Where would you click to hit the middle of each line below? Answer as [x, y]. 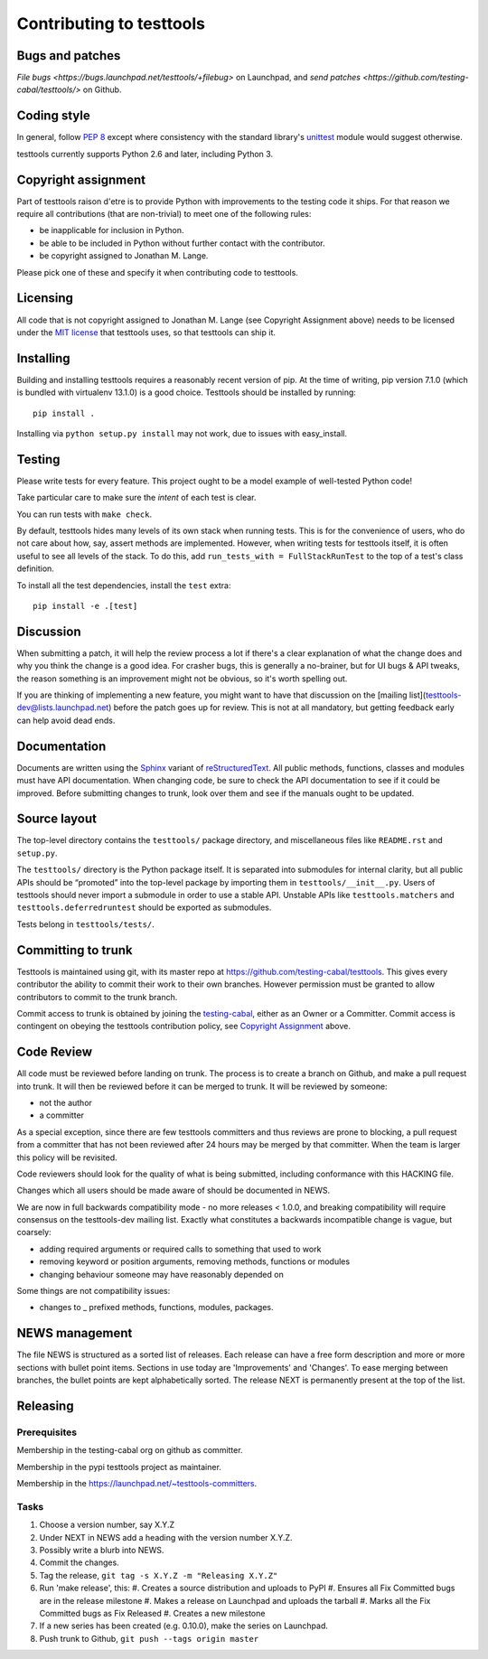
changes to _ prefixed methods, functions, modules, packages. [156, 1308]
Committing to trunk [75, 950]
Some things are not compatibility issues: [94, 1291]
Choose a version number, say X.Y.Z [107, 1525]
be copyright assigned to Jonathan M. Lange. [124, 256]
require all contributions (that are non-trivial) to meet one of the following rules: [164, 214]
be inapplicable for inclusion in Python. [112, 230]
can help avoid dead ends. [66, 720]
